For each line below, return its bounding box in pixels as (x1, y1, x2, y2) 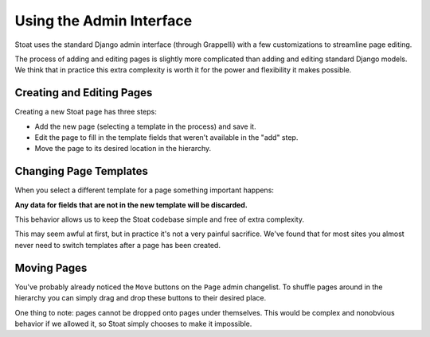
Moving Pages (14, 261, 88, 274)
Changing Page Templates (14, 165, 149, 178)
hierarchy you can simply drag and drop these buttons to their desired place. (14, 293, 267, 303)
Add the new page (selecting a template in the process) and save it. (34, 122, 256, 131)
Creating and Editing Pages (14, 86, 153, 99)
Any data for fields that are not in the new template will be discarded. (14, 199, 248, 210)
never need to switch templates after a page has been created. (14, 240, 221, 250)
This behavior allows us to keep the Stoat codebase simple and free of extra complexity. (14, 215, 304, 224)
